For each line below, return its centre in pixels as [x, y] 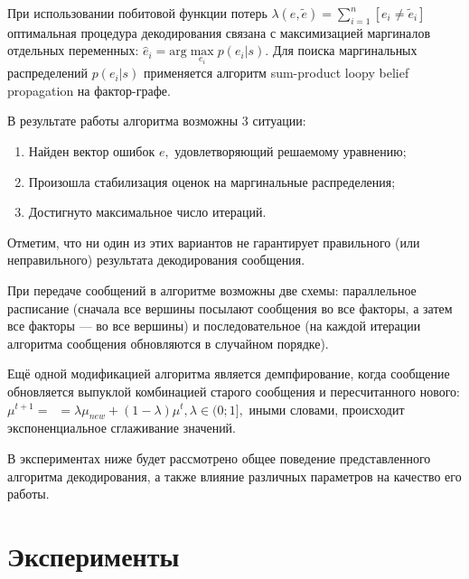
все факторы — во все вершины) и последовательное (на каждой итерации [214, 326]
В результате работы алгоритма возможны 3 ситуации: [157, 121]
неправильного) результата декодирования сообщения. [156, 260]
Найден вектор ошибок [92, 151]
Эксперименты [94, 555]
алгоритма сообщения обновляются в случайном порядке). [168, 343]
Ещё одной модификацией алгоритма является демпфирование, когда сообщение [229, 374]
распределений [47, 73]
